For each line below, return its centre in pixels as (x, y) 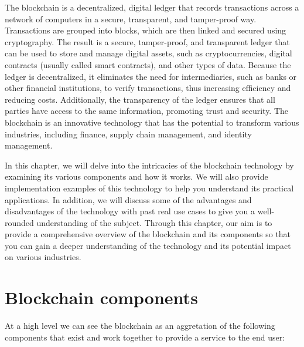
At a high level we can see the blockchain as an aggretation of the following (140, 326)
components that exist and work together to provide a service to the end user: (145, 337)
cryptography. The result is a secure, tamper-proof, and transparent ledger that (147, 41)
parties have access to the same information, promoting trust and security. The (147, 111)
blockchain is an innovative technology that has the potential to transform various (152, 122)
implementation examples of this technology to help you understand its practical (149, 188)
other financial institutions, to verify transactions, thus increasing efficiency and (148, 88)
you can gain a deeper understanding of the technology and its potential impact (148, 245)
